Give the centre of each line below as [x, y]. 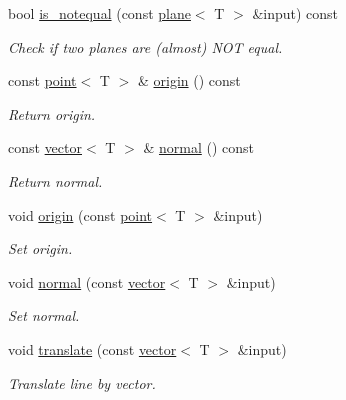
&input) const [295, 13]
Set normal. [44, 315]
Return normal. [55, 180]
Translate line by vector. [82, 382]
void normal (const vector [87, 281]
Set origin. [40, 248]
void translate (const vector [92, 348]
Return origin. [52, 113]
